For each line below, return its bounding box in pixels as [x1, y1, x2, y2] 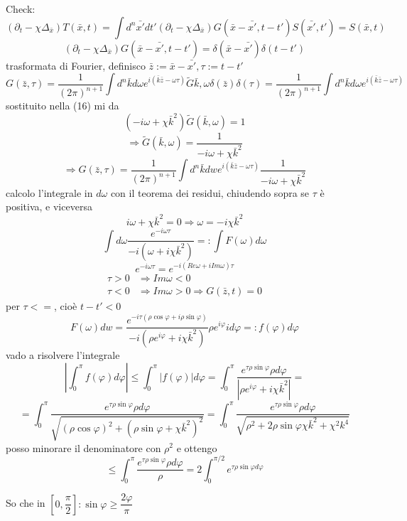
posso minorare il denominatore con [6, 440, 161, 455]
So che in [6, 495, 45, 510]
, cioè [53, 298, 77, 313]
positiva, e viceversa [6, 199, 92, 214]
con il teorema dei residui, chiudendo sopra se [110, 185, 310, 200]
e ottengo [176, 440, 217, 455]
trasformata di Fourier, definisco [6, 58, 146, 72]
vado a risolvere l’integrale [6, 347, 120, 362]
